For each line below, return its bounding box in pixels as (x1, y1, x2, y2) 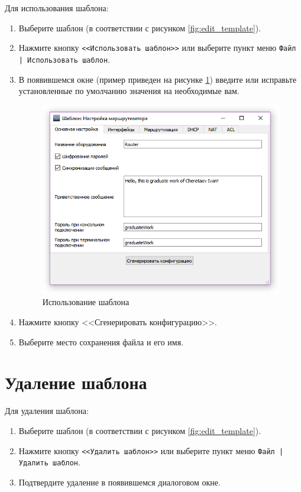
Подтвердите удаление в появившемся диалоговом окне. (18, 475, 221, 488)
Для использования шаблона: (5, 2, 109, 14)
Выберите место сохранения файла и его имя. (18, 335, 184, 348)
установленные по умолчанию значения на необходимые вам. (18, 85, 239, 97)
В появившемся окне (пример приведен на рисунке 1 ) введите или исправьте (18, 73, 297, 85)
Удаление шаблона (5, 370, 147, 394)
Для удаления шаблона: (5, 404, 89, 417)
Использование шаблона (42, 296, 130, 308)
